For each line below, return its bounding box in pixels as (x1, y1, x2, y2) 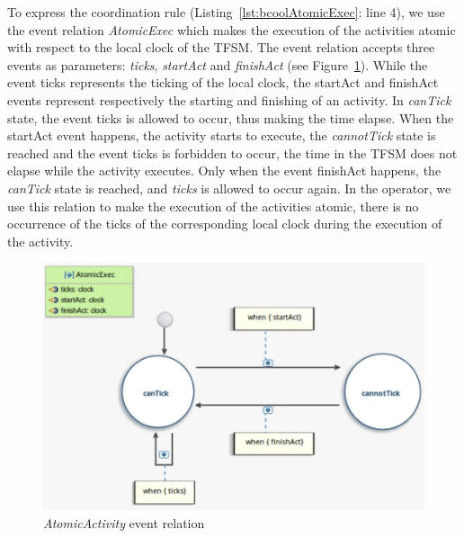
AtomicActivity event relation (43, 513, 205, 532)
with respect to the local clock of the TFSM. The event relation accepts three (7, 38, 435, 57)
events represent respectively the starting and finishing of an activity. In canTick (7, 90, 451, 109)
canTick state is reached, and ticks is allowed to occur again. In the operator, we (7, 178, 451, 197)
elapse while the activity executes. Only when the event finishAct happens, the (7, 161, 442, 180)
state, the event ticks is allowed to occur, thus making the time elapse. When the (7, 108, 454, 127)
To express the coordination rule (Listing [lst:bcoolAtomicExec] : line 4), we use (7, 3, 445, 21)
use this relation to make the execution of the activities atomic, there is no (7, 196, 419, 215)
